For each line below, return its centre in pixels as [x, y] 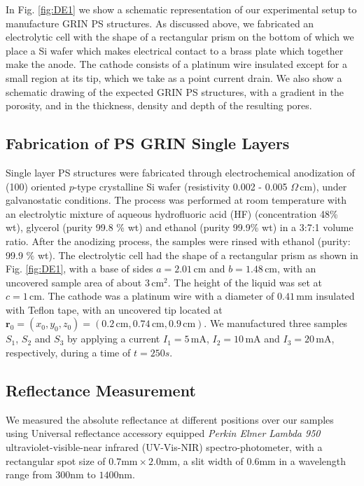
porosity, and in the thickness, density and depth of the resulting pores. [159, 105]
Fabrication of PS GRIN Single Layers [148, 143]
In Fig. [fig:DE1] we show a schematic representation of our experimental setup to [181, 9]
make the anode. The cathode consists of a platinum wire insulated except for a [177, 64]
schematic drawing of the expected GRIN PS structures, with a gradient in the [175, 91]
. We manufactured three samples [276, 323]
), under [330, 186]
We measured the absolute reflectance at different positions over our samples [170, 419]
